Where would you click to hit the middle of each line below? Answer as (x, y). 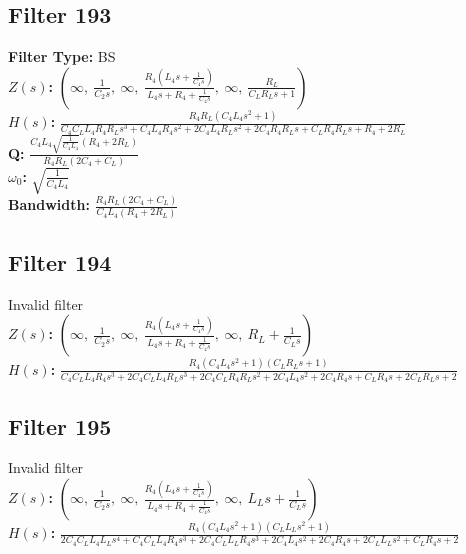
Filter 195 (60, 425)
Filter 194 (60, 261)
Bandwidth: (49, 204)
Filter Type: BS (62, 56)
